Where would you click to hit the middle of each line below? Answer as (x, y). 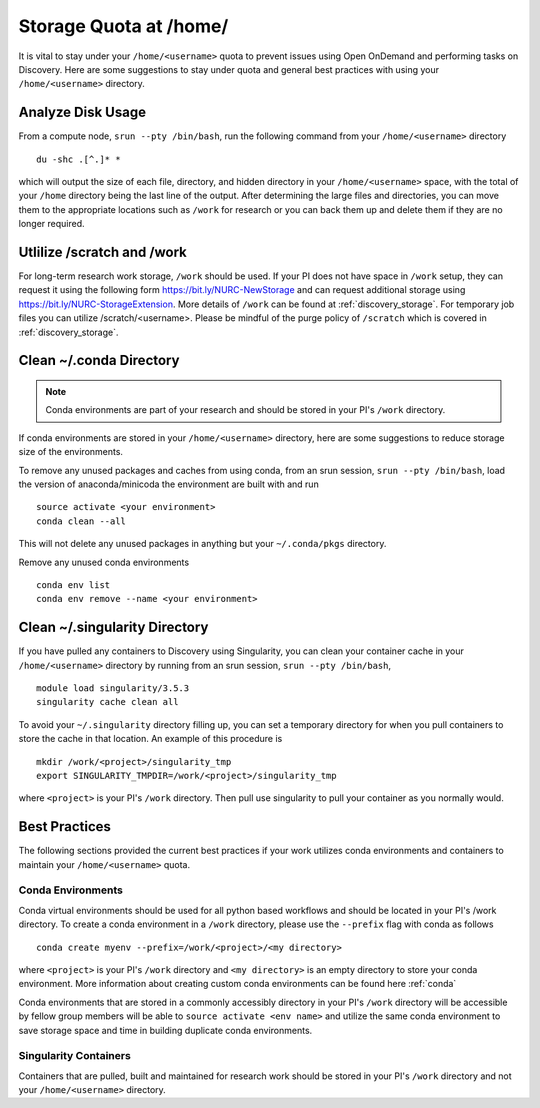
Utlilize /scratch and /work (102, 252)
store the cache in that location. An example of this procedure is (150, 739)
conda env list (73, 584)
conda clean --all (81, 521)
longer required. (51, 224)
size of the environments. (71, 452)
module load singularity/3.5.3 (113, 688)
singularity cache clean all (107, 702)
